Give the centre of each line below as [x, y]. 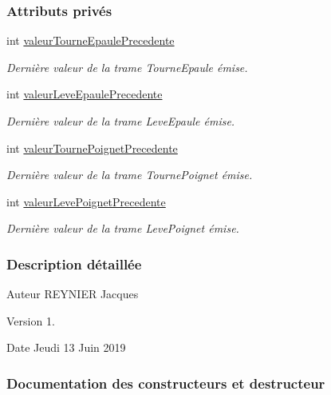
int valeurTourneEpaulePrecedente [91, 40]
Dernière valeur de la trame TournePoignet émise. [130, 175]
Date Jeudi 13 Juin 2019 [66, 347]
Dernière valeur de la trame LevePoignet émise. [123, 228]
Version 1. [31, 320]
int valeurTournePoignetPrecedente [92, 148]
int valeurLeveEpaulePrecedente [85, 94]
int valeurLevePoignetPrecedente [86, 201]
